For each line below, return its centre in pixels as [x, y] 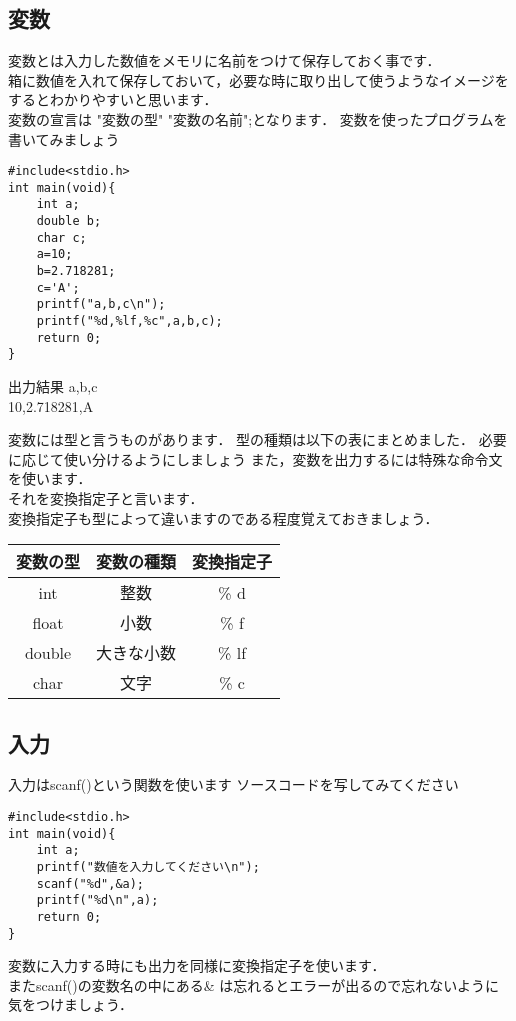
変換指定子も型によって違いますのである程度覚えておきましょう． [223, 517]
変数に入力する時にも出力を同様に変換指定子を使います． [197, 965]
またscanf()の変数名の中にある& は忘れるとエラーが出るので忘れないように [253, 984]
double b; [69, 221]
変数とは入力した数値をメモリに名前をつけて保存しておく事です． [224, 60]
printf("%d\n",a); [97, 900]
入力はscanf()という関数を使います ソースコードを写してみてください [233, 784]
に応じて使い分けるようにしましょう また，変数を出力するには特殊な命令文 [255, 458]
